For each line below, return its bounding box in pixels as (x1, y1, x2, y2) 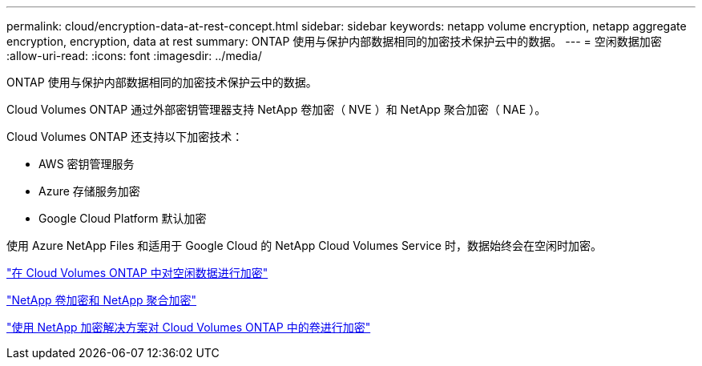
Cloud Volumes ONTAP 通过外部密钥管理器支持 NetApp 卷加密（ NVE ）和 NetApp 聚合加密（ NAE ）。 (6, 103, 547, 116)
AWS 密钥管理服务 (38, 157, 135, 171)
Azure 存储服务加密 (38, 184, 140, 198)
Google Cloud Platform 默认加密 (38, 211, 207, 225)
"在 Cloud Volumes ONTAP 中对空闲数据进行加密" (6, 266, 268, 280)
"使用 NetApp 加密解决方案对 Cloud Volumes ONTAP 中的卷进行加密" (6, 320, 371, 334)
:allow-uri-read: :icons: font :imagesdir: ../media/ (6, 49, 262, 62)
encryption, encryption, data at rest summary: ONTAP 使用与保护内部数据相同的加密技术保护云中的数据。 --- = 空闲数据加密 (6, 34, 662, 48)
